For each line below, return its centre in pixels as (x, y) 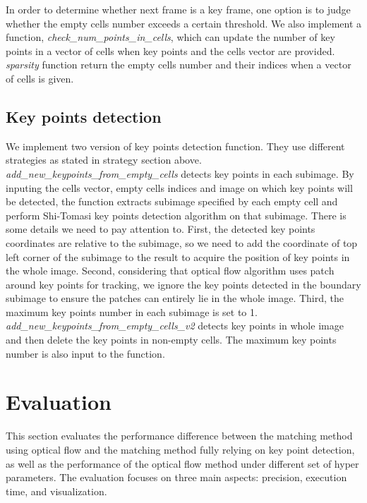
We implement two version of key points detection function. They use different (175, 146)
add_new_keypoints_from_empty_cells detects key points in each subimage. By (180, 173)
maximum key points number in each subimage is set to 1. (132, 311)
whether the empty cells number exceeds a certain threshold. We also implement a (184, 23)
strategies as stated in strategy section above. (104, 160)
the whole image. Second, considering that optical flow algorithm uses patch (170, 271)
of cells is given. (40, 78)
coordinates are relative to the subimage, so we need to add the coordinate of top (182, 242)
